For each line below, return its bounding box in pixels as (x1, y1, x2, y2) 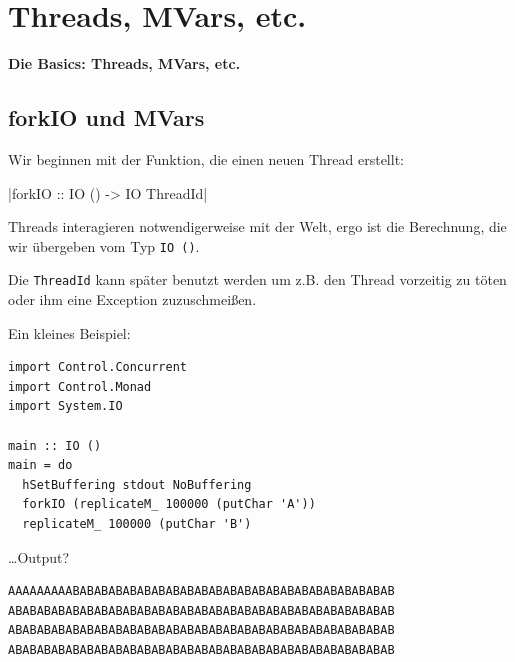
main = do (8, 458, 73, 473)
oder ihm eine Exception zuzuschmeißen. (8, 289, 257, 310)
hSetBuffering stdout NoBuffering (22, 477, 252, 492)
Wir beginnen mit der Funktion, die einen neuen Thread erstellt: (8, 148, 404, 169)
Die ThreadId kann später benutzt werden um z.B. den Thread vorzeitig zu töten (8, 269, 507, 290)
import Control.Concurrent (8, 360, 187, 375)
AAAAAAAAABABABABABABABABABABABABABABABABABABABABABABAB (8, 584, 395, 599)
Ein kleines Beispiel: (8, 322, 131, 343)
